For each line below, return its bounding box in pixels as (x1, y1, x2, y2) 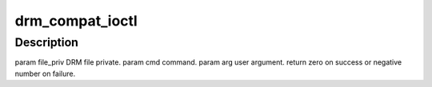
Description (14, 35, 79, 49)
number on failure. (14, 69, 76, 78)
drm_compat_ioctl (14, 12, 138, 30)
